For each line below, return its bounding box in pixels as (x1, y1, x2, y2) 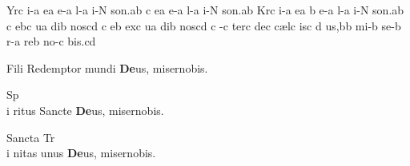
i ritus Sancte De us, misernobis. (6, 101, 164, 118)
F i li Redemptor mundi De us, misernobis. (6, 59, 208, 76)
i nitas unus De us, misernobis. (6, 144, 156, 161)
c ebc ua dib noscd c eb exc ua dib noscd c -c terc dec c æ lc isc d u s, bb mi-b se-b (6, 17, 401, 34)
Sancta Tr (6, 128, 55, 145)
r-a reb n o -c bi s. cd (6, 33, 96, 49)
